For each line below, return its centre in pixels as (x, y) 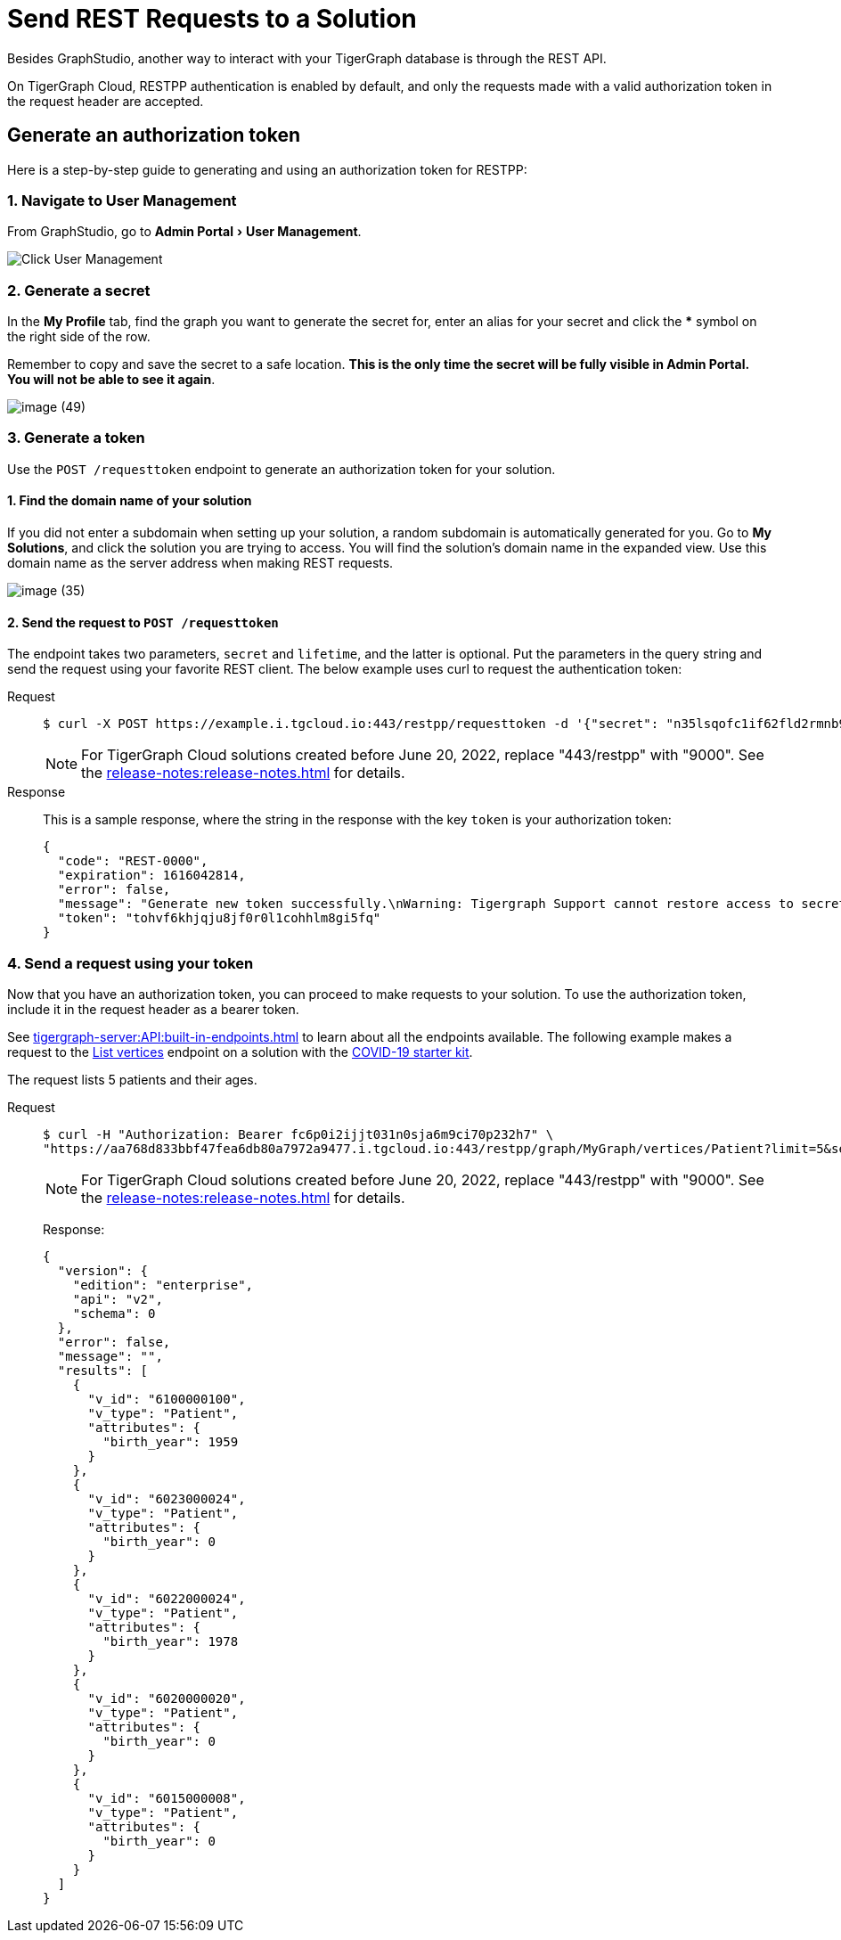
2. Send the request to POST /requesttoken (143, 622)
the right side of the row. (79, 337)
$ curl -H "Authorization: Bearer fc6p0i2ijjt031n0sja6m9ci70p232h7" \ (298, 1135)
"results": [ (103, 1371)
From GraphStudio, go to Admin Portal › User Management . (184, 232)
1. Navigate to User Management (122, 200)
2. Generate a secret (79, 290)
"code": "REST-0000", (133, 861)
